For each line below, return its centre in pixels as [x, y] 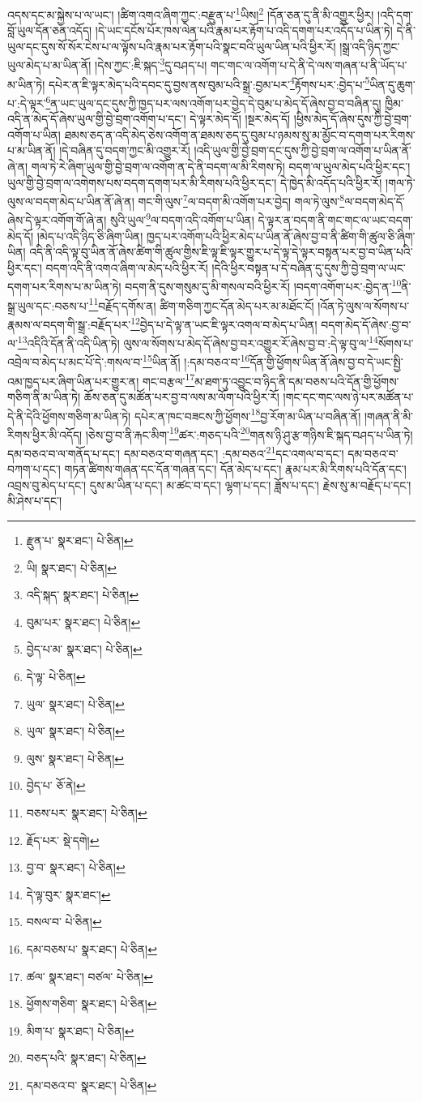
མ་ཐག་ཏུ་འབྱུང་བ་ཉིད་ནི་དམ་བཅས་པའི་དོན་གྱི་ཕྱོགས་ [297, 381]
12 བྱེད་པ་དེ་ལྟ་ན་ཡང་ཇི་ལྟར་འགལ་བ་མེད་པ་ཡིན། [224, 323]
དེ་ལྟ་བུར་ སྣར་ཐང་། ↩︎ [68, 894]
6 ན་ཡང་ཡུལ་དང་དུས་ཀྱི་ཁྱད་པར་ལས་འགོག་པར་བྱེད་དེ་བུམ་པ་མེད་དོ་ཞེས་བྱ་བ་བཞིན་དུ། [213, 101]
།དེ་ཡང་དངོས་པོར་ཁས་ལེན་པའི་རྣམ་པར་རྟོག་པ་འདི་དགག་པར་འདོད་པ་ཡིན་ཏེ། [244, 30]
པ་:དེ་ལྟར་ [27, 103]
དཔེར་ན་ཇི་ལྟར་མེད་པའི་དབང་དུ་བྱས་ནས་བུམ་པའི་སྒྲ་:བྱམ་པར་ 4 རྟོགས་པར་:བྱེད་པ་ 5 [209, 83]
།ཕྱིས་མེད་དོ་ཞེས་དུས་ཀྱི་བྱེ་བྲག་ [352, 119]
